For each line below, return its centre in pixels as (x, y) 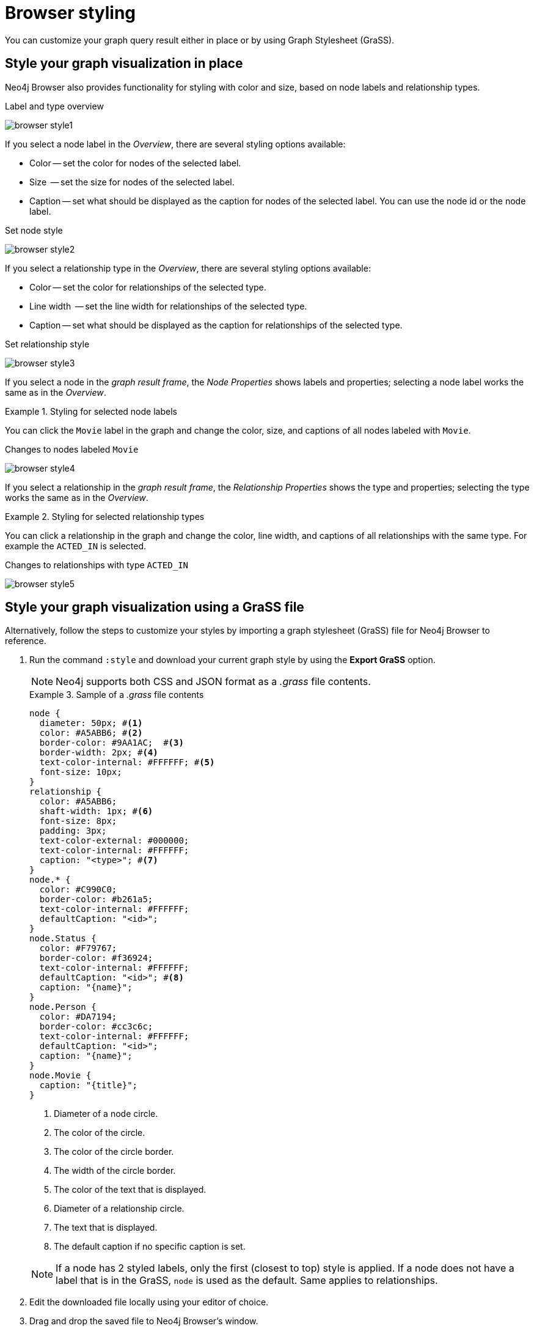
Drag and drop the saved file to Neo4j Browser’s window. (144, 1321)
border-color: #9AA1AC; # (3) (112, 743)
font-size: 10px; (81, 772)
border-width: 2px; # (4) (99, 753)
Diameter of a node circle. (106, 1114)
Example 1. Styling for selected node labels (91, 411)
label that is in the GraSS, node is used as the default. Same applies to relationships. (247, 1281)
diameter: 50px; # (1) (91, 723)
